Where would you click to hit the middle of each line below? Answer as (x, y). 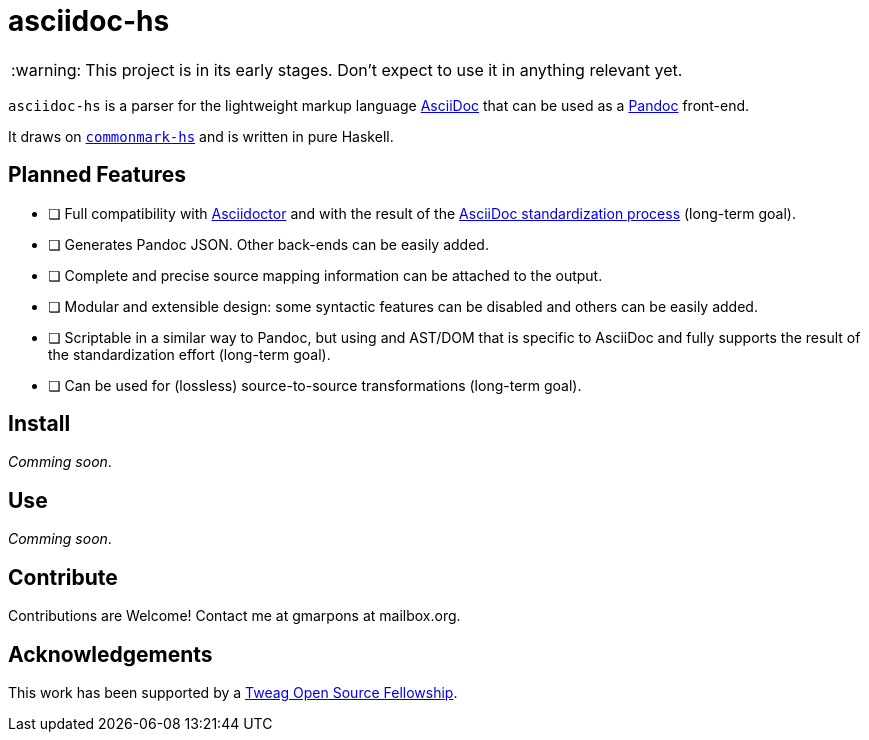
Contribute (63, 577)
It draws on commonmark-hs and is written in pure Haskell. (201, 136)
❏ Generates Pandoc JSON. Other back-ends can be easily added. (268, 244)
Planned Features (97, 175)
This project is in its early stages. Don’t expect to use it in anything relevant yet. (384, 69)
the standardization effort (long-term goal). (189, 354)
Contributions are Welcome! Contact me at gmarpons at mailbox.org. (234, 616)
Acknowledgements (110, 654)
